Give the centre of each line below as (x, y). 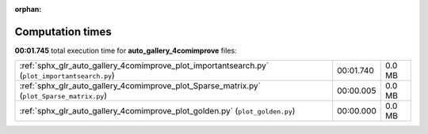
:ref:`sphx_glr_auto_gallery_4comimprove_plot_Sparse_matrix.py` (140, 86)
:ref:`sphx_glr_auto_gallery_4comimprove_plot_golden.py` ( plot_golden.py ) (157, 111)
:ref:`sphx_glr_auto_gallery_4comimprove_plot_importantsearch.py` (144, 65)
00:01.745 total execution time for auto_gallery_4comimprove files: (126, 50)
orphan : (28, 9)
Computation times (63, 32)
